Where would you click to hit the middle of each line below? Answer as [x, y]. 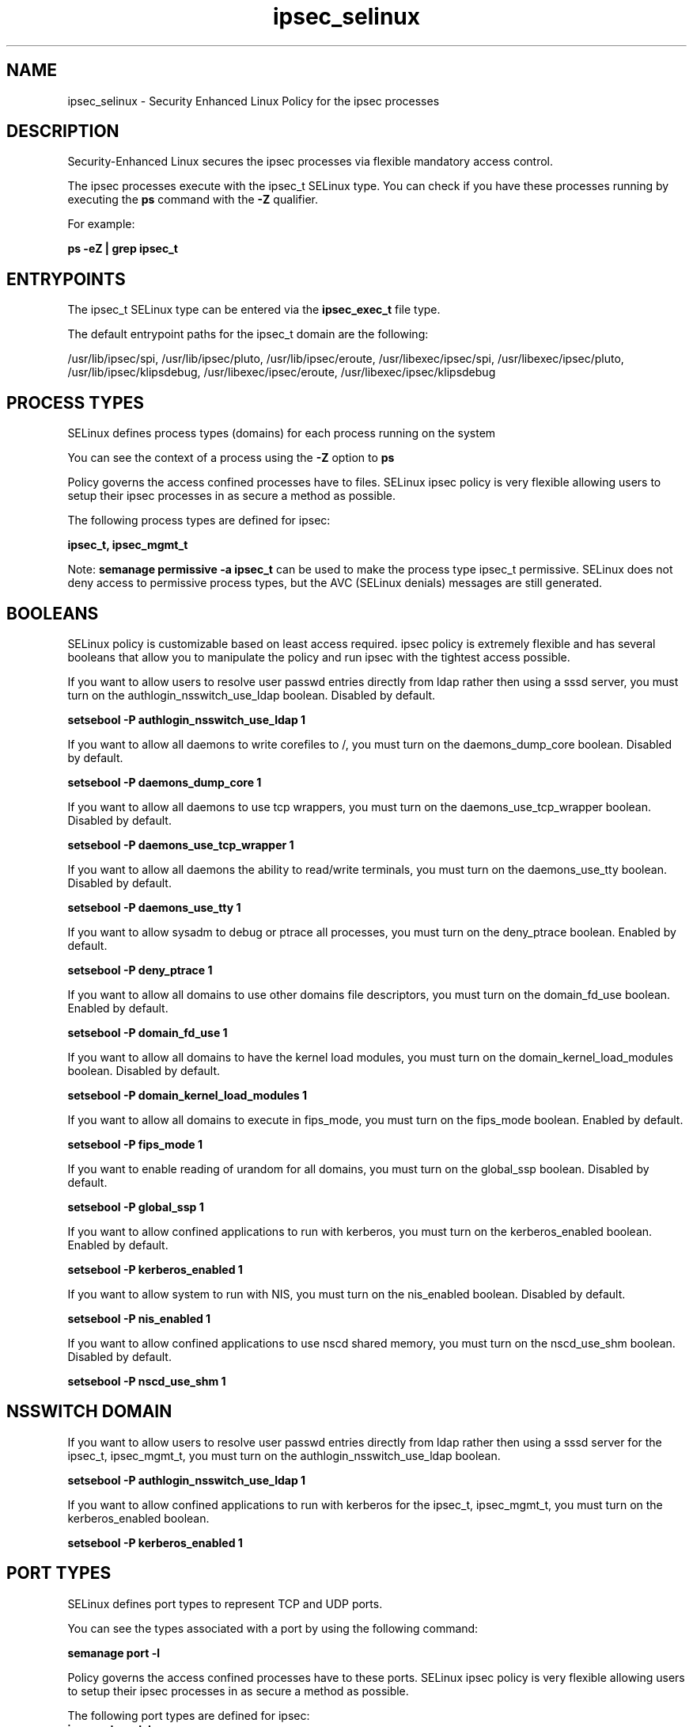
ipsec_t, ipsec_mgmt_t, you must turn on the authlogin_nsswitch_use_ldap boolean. [284, 1455]
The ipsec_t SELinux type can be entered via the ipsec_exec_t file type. [254, 310]
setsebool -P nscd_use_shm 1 [147, 1381]
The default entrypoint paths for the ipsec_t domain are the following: [248, 334]
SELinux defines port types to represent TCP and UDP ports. [225, 1603]
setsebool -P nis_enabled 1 [139, 1318]
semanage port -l [114, 1653]
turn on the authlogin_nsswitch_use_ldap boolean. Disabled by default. [252, 695]
